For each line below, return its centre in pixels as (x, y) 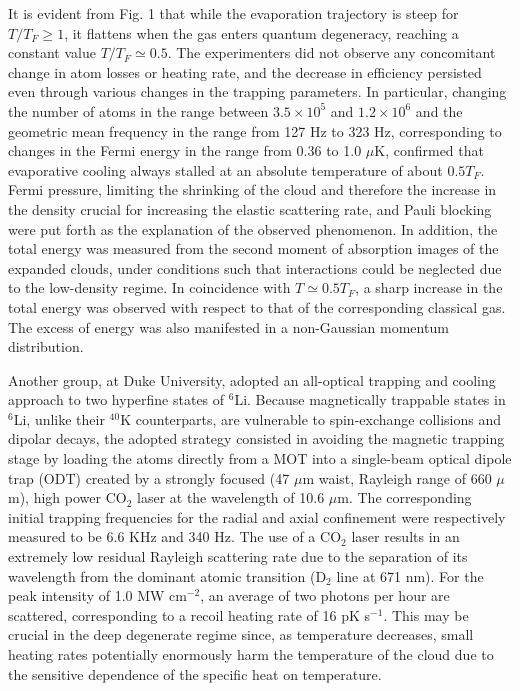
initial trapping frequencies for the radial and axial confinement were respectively (257, 516)
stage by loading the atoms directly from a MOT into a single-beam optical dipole (260, 458)
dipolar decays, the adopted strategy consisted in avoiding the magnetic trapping (256, 438)
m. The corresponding (404, 497)
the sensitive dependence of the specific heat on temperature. (195, 673)
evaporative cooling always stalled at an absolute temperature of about (225, 169)
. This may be (426, 614)
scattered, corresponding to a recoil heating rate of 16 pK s (189, 614)
